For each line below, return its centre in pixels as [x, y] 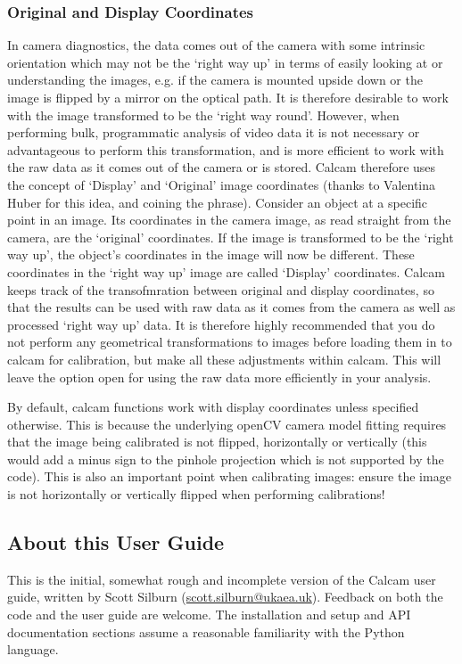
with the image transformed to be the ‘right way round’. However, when [203, 115]
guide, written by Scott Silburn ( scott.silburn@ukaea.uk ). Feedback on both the [225, 597]
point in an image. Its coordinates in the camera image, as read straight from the [229, 220]
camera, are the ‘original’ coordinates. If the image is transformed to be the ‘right [231, 237]
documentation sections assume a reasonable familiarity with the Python [206, 631]
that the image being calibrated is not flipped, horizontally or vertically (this [217, 442]
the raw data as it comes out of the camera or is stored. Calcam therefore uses [222, 167]
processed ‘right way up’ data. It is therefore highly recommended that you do [221, 324]
